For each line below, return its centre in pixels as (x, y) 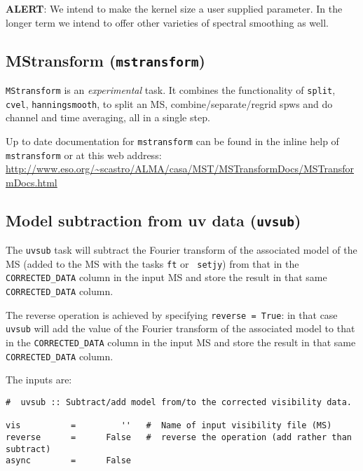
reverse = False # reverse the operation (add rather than (179, 437)
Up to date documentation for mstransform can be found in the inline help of (172, 141)
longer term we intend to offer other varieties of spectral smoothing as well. (167, 22)
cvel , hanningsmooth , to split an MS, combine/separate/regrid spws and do (169, 103)
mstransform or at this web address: (84, 155)
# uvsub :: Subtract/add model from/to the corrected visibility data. (179, 402)
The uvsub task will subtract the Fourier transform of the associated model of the (181, 250)
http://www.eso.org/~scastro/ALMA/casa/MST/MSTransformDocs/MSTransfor (180, 169)
